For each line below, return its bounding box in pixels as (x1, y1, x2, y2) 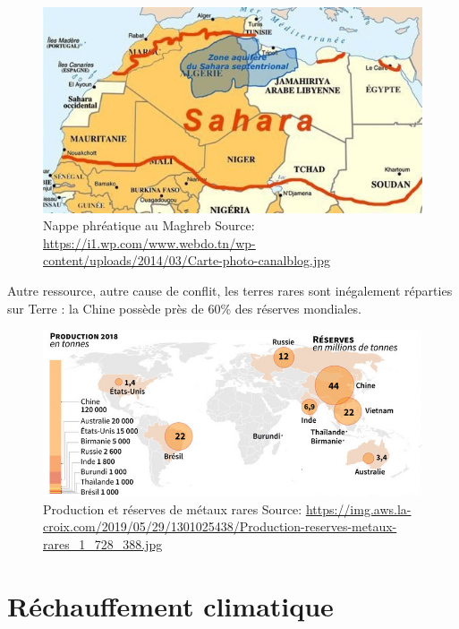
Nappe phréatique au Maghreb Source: (43, 216, 255, 235)
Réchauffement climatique (7, 587, 334, 624)
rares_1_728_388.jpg (43, 534, 163, 553)
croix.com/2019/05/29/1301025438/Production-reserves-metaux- (43, 517, 397, 536)
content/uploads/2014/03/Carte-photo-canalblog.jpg (43, 251, 330, 270)
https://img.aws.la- (305, 499, 412, 518)
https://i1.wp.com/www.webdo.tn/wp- (43, 233, 256, 252)
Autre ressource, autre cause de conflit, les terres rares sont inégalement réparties (7, 280, 453, 299)
